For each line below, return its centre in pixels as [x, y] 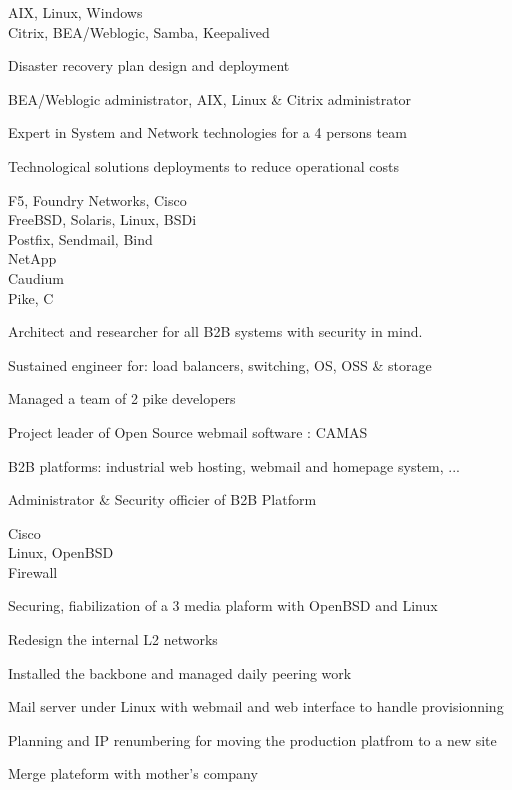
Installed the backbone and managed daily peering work [180, 672]
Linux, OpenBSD [61, 552]
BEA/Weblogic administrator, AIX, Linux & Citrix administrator [210, 98]
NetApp [32, 258]
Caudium [36, 277]
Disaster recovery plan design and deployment [149, 65]
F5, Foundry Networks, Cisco [97, 199]
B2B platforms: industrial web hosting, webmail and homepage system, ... [234, 465]
